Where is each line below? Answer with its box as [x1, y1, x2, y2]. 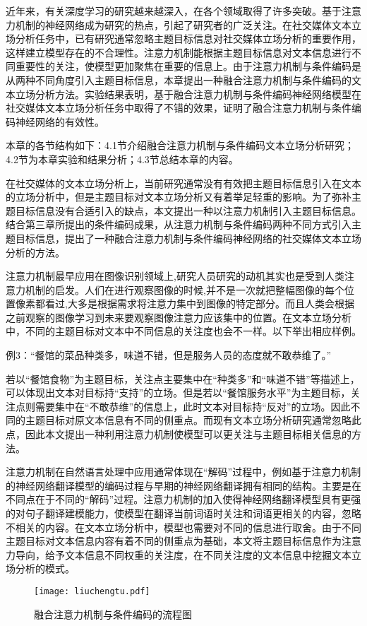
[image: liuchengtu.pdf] [34, 586, 150, 596]
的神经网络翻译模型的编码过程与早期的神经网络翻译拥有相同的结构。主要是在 [6, 478, 361, 492]
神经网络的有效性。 [15, 114, 104, 129]
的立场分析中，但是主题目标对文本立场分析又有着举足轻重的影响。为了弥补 [6, 189, 351, 204]
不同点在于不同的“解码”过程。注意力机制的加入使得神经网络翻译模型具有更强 [6, 492, 361, 507]
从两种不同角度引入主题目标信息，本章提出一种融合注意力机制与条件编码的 [6, 72, 351, 87]
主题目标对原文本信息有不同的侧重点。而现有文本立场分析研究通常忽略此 [25, 413, 361, 427]
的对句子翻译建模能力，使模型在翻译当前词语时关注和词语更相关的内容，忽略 [6, 506, 361, 520]
